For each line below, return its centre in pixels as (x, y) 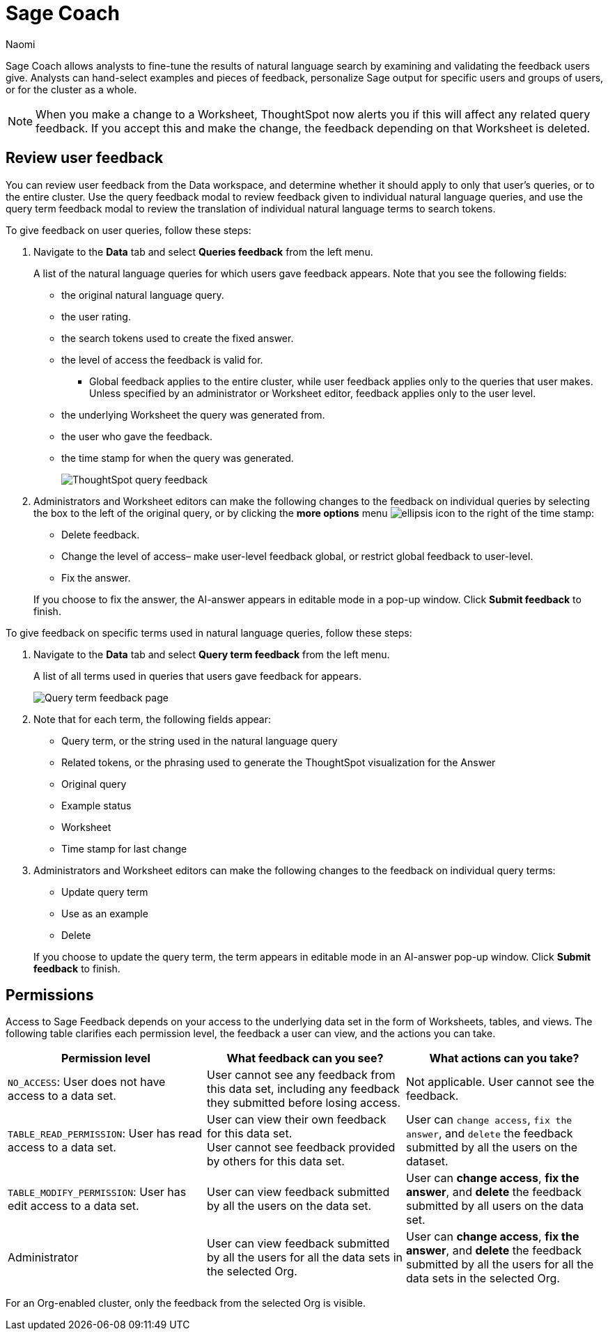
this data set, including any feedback (303, 1089)
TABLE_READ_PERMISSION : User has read (105, 1134)
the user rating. (96, 316)
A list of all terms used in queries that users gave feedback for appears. (197, 676)
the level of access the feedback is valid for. (162, 359)
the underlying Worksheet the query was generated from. (193, 414)
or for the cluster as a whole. (71, 89)
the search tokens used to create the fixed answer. (178, 338)
